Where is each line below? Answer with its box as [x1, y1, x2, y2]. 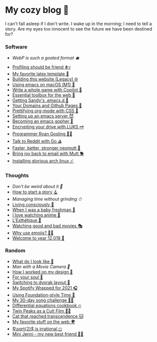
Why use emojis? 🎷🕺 [12, 230, 54, 236]
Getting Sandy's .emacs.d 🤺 [12, 97, 69, 103]
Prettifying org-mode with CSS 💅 [12, 108, 78, 114]
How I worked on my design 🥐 [12, 269, 73, 275]
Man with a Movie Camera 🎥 [12, 263, 70, 270]
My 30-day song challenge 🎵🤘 [12, 297, 74, 303]
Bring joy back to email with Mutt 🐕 [12, 151, 84, 156]
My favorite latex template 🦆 [12, 71, 69, 77]
